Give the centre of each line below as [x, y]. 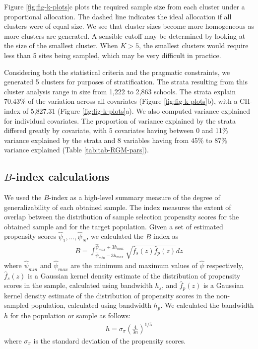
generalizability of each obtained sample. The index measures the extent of [118, 207]
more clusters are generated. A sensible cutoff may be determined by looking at [125, 35]
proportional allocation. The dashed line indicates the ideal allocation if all [118, 16]
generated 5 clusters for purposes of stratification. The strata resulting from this [126, 82]
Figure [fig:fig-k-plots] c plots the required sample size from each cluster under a [125, 6]
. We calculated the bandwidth [207, 305]
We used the [23, 197]
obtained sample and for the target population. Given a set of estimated [114, 226]
